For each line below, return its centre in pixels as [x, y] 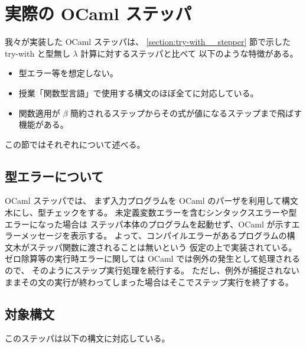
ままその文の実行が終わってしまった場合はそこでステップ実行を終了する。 [149, 282]
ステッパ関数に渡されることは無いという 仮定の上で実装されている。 [163, 247]
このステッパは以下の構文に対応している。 [87, 338]
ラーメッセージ [34, 235]
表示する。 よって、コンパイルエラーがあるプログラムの [179, 235]
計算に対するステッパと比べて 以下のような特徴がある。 [189, 53]
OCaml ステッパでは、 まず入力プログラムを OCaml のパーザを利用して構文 [152, 201]
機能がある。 [43, 124]
